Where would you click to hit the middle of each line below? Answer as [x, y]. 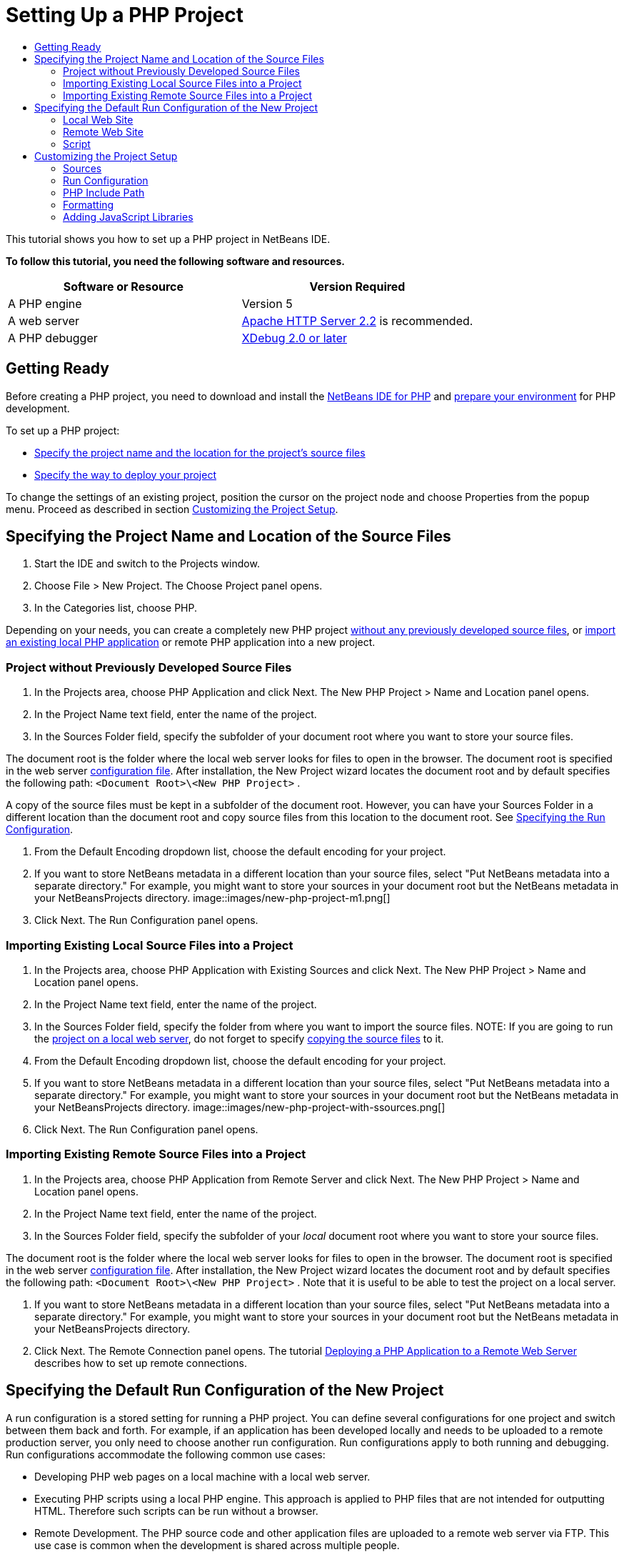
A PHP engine [45, 303]
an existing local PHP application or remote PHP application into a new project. [191, 642]
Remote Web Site [103, 131]
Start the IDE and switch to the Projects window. [147, 564]
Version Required [357, 286]
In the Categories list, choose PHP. [116, 608]
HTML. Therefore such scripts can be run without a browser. [176, 1511]
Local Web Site [98, 119]
